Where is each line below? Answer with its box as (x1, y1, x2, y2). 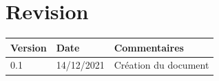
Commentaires (114, 40, 184, 54)
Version (10, 40, 47, 54)
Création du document (114, 58, 209, 72)
